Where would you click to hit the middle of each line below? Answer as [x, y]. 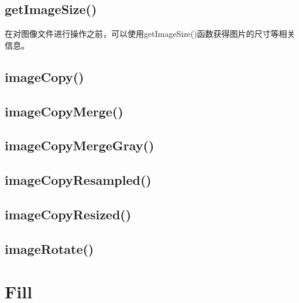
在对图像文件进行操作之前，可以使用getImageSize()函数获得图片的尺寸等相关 [150, 34]
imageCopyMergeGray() [80, 145]
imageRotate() [49, 248]
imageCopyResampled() [78, 180]
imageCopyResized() [68, 214]
